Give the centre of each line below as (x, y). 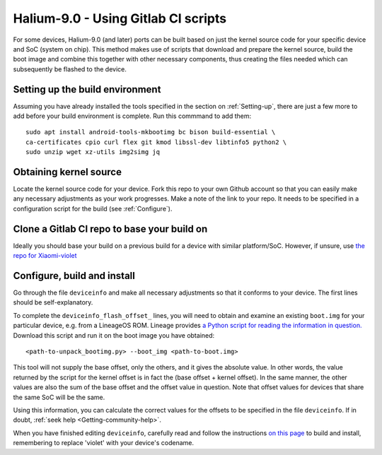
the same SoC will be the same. (59, 397)
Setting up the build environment (87, 89)
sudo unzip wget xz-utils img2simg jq (93, 152)
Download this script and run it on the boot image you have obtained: (114, 335)
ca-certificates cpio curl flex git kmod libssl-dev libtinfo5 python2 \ (156, 142)
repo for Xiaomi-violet (45, 256)
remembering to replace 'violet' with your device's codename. (104, 443)
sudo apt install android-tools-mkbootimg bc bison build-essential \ (151, 132)
